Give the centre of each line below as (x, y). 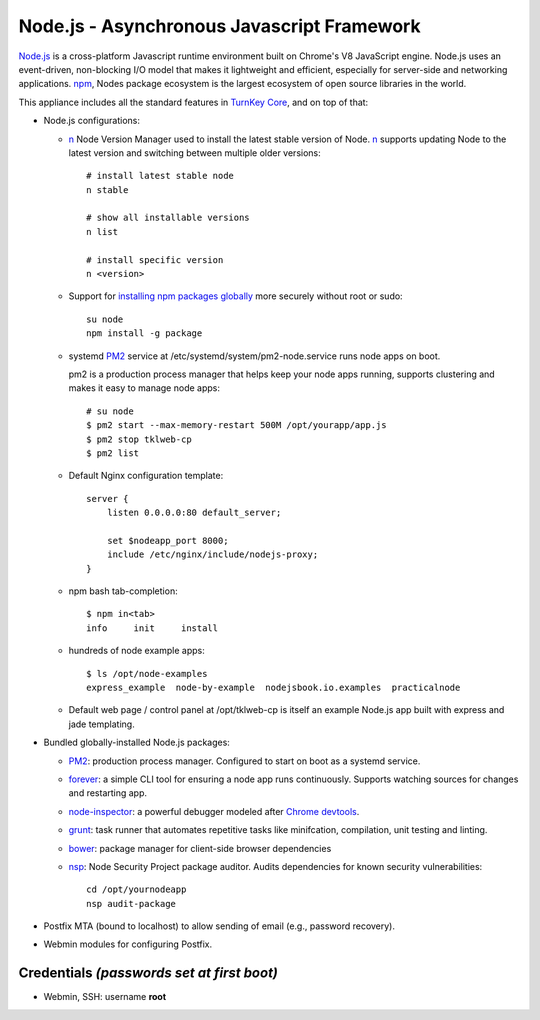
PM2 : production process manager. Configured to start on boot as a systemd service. (244, 761)
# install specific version (155, 259)
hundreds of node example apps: (136, 651)
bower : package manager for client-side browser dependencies (200, 848)
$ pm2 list (113, 453)
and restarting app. (108, 793)
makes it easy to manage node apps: (144, 388)
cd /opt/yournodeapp (136, 889)
